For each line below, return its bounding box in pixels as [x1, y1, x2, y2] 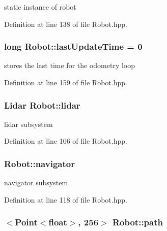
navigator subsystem [4, 177, 68, 188]
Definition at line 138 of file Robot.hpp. [4, 18, 127, 29]
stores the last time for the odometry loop [4, 60, 135, 71]
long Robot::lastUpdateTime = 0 [4, 40, 143, 53]
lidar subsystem [4, 118, 53, 129]
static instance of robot [4, 2, 76, 12]
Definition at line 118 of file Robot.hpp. [4, 194, 127, 205]
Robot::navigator [4, 157, 75, 170]
